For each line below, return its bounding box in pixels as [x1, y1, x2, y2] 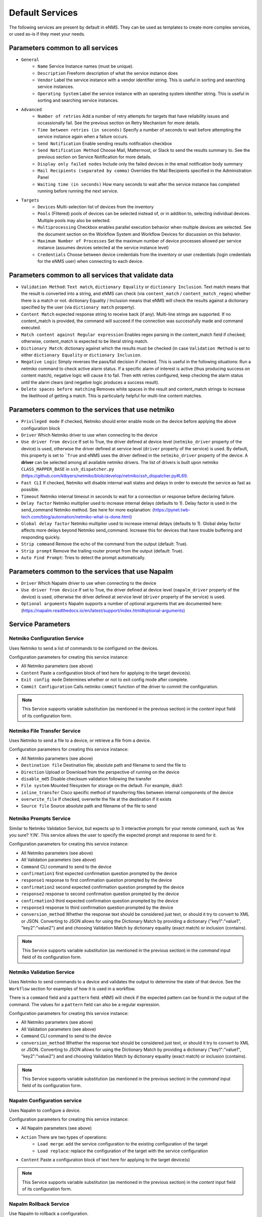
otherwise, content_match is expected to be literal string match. [21, 338, 148, 344]
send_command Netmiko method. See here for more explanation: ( [21, 507, 154, 513]
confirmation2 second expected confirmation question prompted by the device [21, 884, 184, 890]
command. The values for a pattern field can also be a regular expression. [9, 1001, 160, 1007]
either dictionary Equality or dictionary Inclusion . [21, 352, 142, 358]
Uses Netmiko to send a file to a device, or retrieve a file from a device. [9, 738, 151, 743]
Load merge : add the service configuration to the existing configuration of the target [37, 1141, 208, 1147]
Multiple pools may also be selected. [37, 217, 111, 223]
